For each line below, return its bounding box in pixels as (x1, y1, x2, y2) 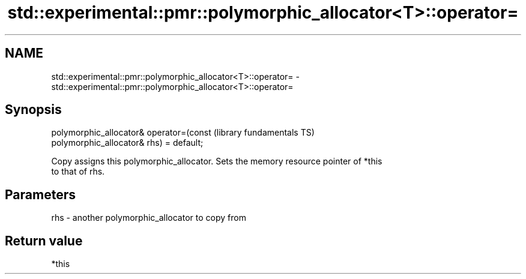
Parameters (5, 187, 76, 202)
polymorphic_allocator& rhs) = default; (51, 137, 204, 148)
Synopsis (5, 102, 62, 118)
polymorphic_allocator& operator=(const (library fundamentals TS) (51, 127, 315, 138)
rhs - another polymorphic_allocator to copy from (51, 212, 246, 223)
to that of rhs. (51, 166, 105, 177)
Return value (5, 233, 83, 248)
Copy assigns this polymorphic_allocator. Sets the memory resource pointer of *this (51, 156, 382, 167)
